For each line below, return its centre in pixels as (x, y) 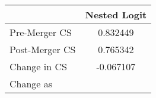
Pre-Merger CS (41, 32)
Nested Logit (116, 14)
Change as (31, 84)
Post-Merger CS (43, 49)
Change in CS (38, 66)
